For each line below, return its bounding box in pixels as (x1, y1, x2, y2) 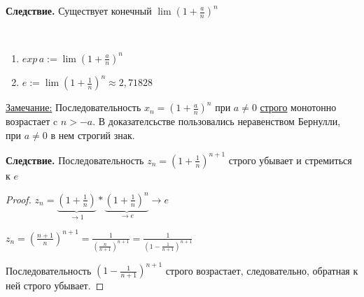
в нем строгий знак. (50, 127, 135, 142)
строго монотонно (260, 100, 337, 115)
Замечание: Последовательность (6, 100, 141, 115)
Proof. (6, 191, 31, 206)
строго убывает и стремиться (228, 152, 352, 167)
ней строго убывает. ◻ (6, 278, 104, 293)
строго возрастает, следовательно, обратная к (165, 263, 358, 277)
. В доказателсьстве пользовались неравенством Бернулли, (92, 114, 341, 129)
